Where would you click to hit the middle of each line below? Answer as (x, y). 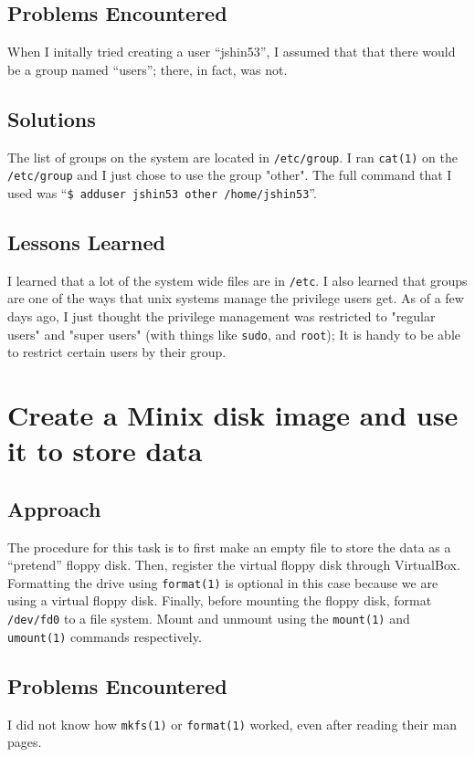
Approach (54, 508)
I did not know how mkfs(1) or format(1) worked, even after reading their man (232, 724)
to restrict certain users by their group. (117, 352)
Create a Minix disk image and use (233, 415)
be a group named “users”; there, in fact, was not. (148, 69)
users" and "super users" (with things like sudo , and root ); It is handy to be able (234, 334)
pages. (25, 742)
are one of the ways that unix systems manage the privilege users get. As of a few (236, 298)
